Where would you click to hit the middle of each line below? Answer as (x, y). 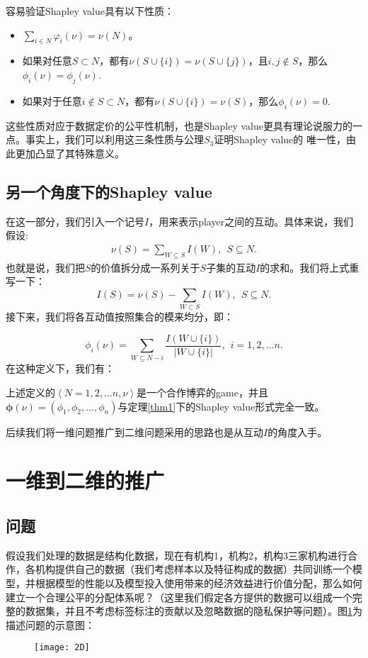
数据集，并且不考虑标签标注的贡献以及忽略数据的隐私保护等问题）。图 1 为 (194, 611)
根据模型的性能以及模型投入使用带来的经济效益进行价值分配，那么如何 (199, 583)
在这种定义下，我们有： (60, 368)
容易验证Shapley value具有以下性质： (90, 11)
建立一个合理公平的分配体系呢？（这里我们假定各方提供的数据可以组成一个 (179, 597)
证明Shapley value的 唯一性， (280, 139)
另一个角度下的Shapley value (109, 191)
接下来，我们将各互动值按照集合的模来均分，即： (120, 317)
